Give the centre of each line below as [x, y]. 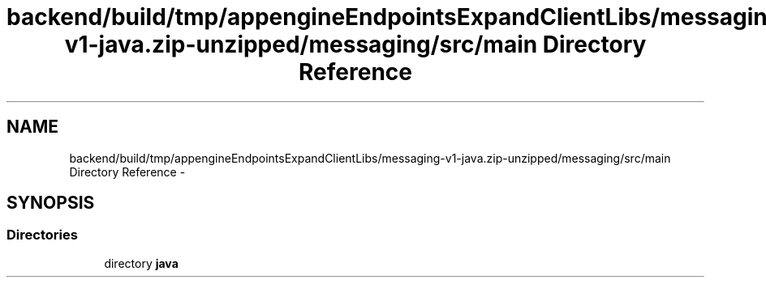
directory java [141, 263]
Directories [42, 235]
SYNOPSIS [51, 203]
